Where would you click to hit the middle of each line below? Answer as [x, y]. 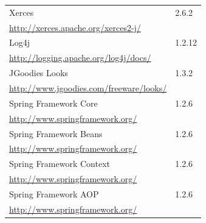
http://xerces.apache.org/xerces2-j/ [75, 27]
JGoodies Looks [39, 73]
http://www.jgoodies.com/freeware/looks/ [88, 87]
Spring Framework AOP [54, 193]
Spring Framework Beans [56, 133]
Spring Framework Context [60, 164]
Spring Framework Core [53, 103]
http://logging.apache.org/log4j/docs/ [80, 58]
